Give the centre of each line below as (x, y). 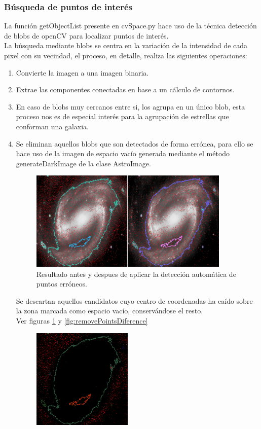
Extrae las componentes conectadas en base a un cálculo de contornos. (125, 90)
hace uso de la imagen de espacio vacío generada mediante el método (123, 153)
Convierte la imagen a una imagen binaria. (82, 72)
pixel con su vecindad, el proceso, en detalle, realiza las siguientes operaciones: (126, 55)
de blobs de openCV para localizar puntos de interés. (86, 35)
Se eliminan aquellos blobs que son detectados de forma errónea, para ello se (135, 143)
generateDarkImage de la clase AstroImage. (83, 163)
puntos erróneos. (62, 284)
